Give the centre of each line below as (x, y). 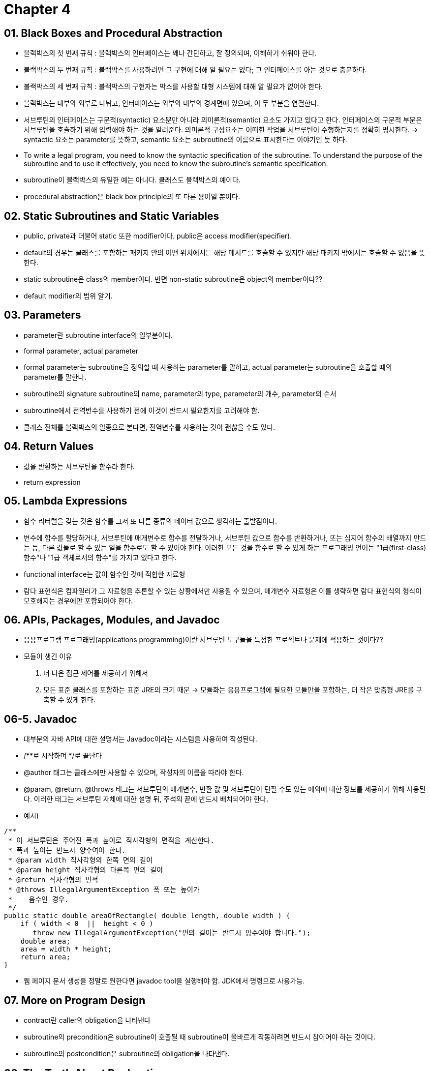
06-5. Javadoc (41, 719)
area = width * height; (66, 949)
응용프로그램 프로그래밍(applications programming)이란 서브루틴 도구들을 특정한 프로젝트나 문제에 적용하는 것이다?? (203, 640)
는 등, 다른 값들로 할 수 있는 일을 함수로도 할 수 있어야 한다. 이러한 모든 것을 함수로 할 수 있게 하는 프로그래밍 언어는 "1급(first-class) (225, 547)
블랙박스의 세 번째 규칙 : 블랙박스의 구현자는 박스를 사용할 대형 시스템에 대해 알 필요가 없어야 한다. (173, 87)
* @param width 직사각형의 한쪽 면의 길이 (80, 860)
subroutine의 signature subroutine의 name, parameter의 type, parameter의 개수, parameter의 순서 (180, 393)
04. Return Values (49, 446)
